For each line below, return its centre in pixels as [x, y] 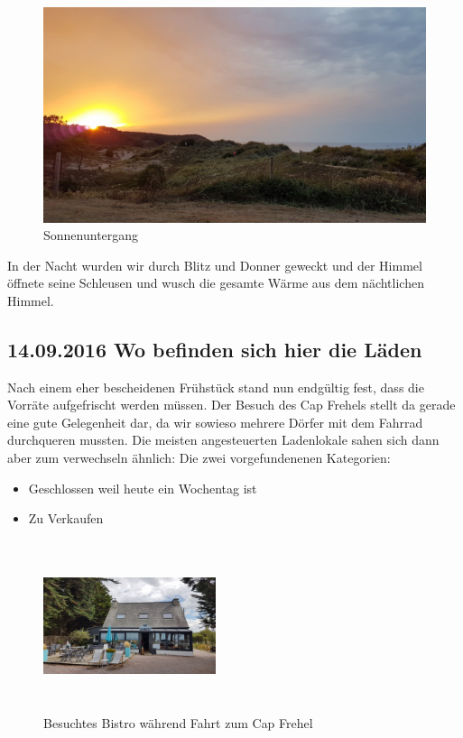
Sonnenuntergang [91, 235]
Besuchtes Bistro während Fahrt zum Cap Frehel [178, 723]
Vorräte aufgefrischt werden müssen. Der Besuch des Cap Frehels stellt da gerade [231, 405]
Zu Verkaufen [66, 518]
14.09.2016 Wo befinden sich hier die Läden [215, 349]
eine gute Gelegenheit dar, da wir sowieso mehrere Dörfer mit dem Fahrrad [215, 422]
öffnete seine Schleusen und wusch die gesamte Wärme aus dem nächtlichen [216, 283]
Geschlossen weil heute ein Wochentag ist [143, 488]
